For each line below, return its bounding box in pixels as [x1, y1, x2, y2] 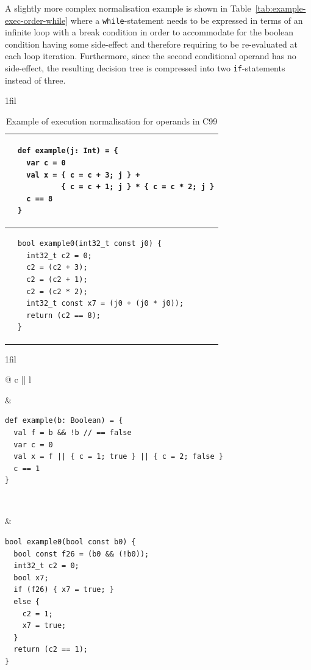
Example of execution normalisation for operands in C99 [5, 114, 218, 127]
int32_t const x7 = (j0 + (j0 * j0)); [26, 299, 184, 308]
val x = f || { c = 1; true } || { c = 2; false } [13, 452, 223, 461]
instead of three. [5, 73, 66, 86]
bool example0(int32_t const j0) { [18, 239, 162, 248]
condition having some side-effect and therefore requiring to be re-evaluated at [5, 37, 298, 50]
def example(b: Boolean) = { [5, 416, 123, 425]
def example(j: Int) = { [18, 146, 118, 156]
